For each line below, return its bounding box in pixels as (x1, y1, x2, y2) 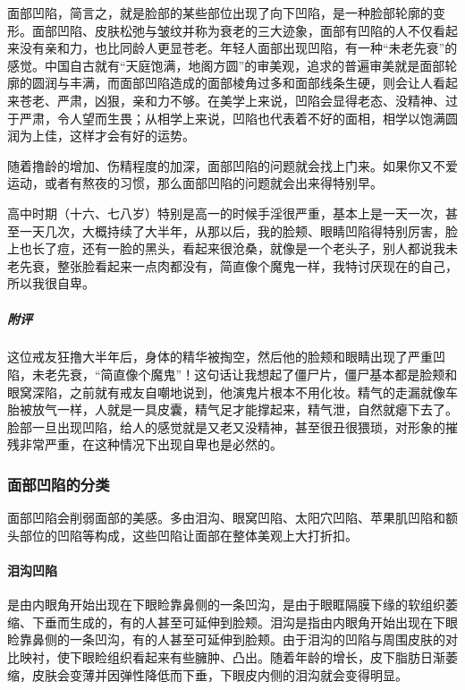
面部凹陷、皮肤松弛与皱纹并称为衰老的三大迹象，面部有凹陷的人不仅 (31, 21, 433, 39)
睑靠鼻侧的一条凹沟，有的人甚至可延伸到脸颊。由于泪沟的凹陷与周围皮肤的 (7, 630, 445, 649)
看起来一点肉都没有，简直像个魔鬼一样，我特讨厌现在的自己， (94, 256, 458, 275)
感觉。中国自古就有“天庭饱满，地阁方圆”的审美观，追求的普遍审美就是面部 (7, 55, 445, 74)
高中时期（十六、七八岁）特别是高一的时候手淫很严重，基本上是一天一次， (7, 203, 445, 222)
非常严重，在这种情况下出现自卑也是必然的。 (19, 435, 283, 454)
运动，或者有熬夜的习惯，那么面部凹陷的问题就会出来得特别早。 (7, 174, 383, 192)
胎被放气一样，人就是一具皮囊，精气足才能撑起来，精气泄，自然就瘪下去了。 (7, 400, 458, 419)
